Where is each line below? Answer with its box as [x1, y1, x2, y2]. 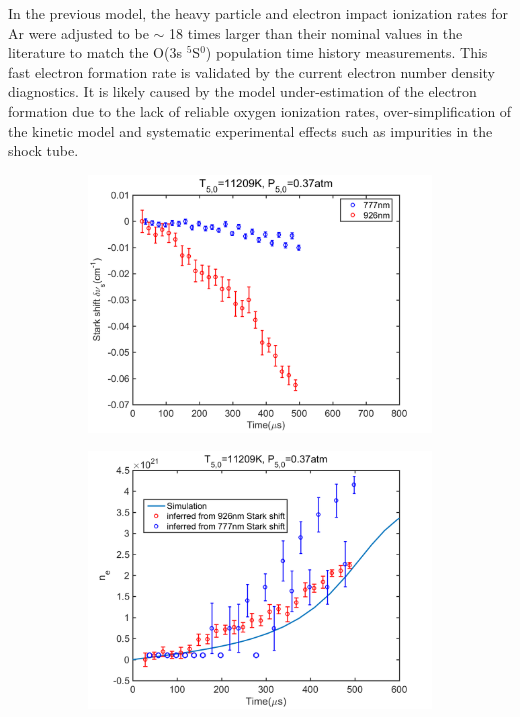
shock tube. [8, 140, 79, 161]
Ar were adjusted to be [8, 22, 149, 43]
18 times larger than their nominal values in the [169, 22, 463, 43]
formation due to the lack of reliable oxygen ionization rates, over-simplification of [8, 100, 512, 121]
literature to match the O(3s [8, 42, 182, 63]
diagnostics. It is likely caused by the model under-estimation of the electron [8, 81, 477, 102]
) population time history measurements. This [205, 42, 488, 63]
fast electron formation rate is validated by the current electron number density [8, 61, 496, 82]
